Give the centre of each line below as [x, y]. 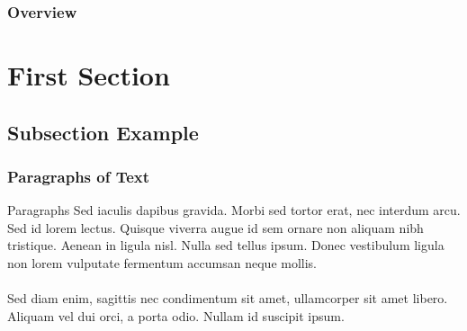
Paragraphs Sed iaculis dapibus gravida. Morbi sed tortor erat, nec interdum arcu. [234, 210]
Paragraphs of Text [79, 176]
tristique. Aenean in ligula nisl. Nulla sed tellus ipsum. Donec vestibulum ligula [226, 245]
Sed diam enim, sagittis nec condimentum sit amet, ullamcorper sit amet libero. [228, 298]
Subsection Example [103, 132]
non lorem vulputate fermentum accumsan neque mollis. [162, 263]
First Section [89, 75]
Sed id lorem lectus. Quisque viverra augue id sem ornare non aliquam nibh [216, 227]
